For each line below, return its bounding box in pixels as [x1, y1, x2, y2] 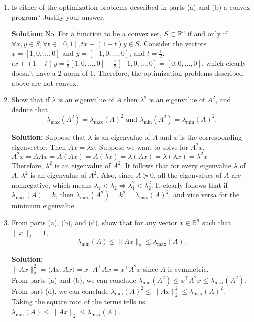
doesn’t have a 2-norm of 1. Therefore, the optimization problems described [11, 68, 243, 78]
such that [202, 217, 231, 227]
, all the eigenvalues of [153, 170, 222, 180]
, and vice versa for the [169, 189, 240, 200]
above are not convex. [11, 77, 78, 88]
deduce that [11, 104, 48, 114]
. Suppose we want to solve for [95, 141, 188, 152]
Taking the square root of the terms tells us [11, 296, 145, 307]
